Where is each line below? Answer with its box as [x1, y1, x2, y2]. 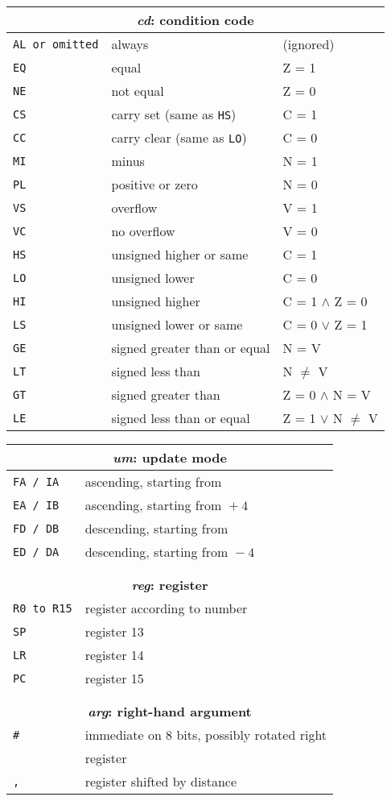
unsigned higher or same [111, 245, 249, 264]
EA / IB [13, 498, 60, 512]
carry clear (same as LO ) [111, 128, 247, 147]
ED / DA [13, 545, 60, 558]
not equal [111, 81, 164, 100]
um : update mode [113, 448, 227, 467]
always [111, 35, 149, 53]
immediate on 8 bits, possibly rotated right [84, 725, 327, 744]
